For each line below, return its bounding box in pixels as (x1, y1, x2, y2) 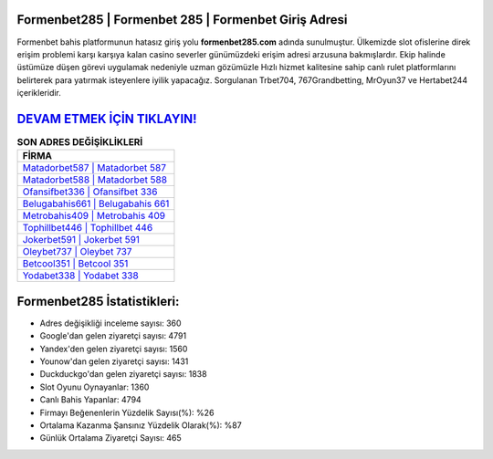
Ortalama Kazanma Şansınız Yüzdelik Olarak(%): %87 (39, 420, 242, 431)
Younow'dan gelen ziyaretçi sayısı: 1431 (39, 356, 189, 367)
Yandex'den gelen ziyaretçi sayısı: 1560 (39, 343, 188, 354)
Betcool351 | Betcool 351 (22, 257, 129, 270)
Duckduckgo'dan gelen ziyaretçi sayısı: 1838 (39, 369, 207, 380)
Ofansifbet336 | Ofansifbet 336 (22, 185, 158, 198)
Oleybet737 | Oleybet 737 (22, 245, 132, 258)
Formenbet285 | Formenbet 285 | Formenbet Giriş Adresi (16, 12, 348, 27)
